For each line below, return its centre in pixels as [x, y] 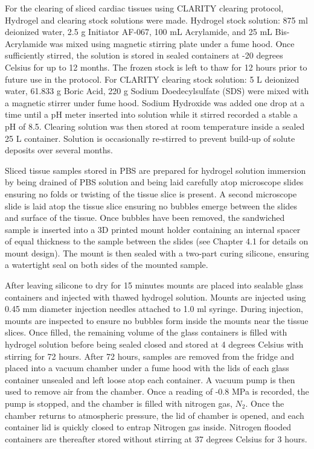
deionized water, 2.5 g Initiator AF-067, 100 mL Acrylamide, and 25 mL [139, 32]
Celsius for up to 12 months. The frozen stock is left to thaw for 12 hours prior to [156, 67]
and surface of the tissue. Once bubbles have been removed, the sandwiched [145, 218]
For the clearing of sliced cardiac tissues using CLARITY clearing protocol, [144, 8]
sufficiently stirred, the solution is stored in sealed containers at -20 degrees [144, 55]
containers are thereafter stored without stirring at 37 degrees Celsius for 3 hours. [156, 438]
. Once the [265, 403]
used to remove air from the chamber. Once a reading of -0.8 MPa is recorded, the [157, 391]
